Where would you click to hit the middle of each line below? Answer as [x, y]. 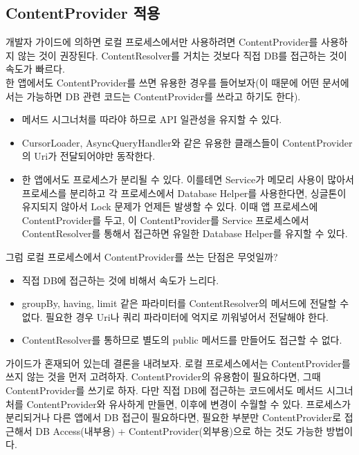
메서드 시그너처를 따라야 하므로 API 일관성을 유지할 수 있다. [152, 119]
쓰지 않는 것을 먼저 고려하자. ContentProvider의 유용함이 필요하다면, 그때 [163, 377]
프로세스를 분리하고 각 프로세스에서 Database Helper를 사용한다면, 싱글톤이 [184, 193]
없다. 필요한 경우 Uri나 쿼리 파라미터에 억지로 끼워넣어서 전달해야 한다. [175, 316]
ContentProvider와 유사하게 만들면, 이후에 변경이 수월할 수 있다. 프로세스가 [188, 403]
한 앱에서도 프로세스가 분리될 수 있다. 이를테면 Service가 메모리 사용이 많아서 [188, 179]
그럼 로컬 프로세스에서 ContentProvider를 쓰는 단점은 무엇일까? [142, 256]
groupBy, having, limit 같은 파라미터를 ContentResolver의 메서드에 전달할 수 [185, 303]
